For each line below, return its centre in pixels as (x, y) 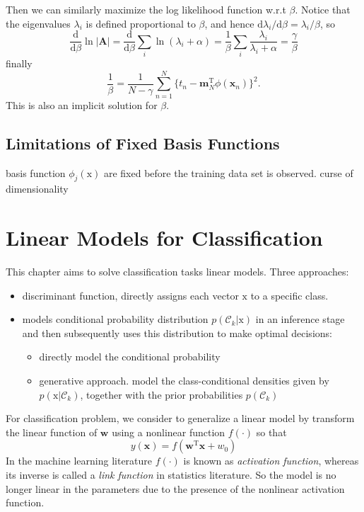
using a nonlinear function (169, 432)
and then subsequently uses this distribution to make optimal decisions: (177, 332)
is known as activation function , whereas (271, 461)
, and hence (229, 23)
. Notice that (323, 9)
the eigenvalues (38, 23)
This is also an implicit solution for (82, 104)
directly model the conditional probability (130, 357)
